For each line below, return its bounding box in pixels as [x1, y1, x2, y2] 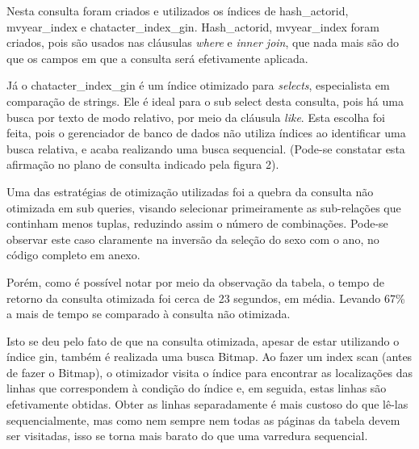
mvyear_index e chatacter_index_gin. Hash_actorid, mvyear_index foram [6, 18, 379, 35]
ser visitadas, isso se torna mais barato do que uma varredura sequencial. [6, 427, 368, 444]
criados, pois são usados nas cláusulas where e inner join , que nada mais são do [6, 34, 399, 51]
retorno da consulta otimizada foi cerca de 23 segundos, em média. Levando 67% [6, 289, 405, 306]
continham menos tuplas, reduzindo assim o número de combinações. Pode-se [6, 215, 388, 232]
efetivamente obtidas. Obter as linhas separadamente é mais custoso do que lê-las [6, 396, 409, 413]
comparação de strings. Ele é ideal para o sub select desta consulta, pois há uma [6, 92, 404, 109]
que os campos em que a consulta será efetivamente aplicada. [6, 49, 308, 66]
